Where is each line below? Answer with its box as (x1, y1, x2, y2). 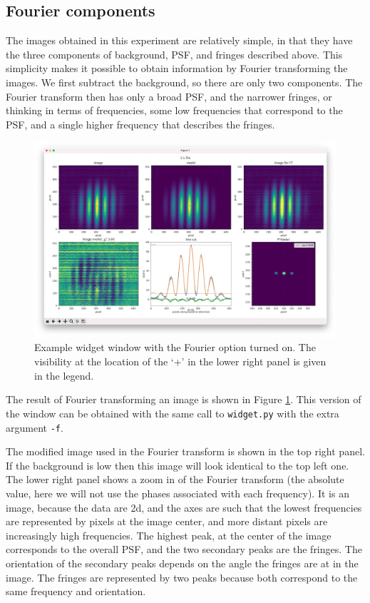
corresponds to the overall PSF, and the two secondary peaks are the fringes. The (6, 542, 362, 557)
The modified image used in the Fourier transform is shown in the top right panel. (6, 444, 365, 459)
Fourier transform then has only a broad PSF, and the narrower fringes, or (6, 88, 332, 103)
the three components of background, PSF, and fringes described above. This (6, 46, 343, 61)
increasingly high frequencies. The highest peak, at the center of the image (6, 527, 332, 542)
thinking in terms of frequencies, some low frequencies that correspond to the (6, 103, 343, 118)
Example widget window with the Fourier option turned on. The (34, 340, 316, 355)
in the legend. (34, 368, 94, 382)
